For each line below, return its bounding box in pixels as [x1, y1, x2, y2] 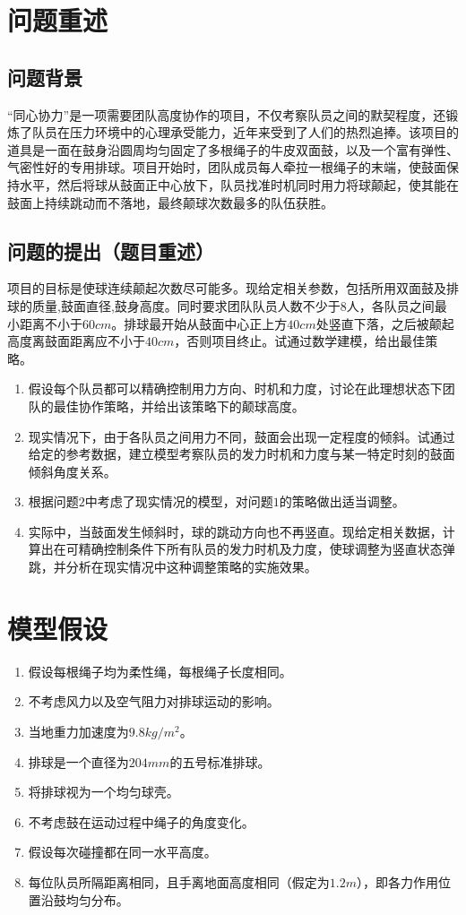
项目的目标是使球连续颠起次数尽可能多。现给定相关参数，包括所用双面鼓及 [7, 279, 446, 298]
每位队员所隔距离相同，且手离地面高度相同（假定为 [28, 872, 330, 891]
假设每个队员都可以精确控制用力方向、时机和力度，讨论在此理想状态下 [28, 379, 443, 398]
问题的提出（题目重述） [7, 237, 214, 264]
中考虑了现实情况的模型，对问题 [84, 492, 273, 511]
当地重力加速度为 [28, 721, 129, 740]
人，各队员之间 [346, 296, 435, 315]
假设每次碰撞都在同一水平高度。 [28, 842, 217, 861]
